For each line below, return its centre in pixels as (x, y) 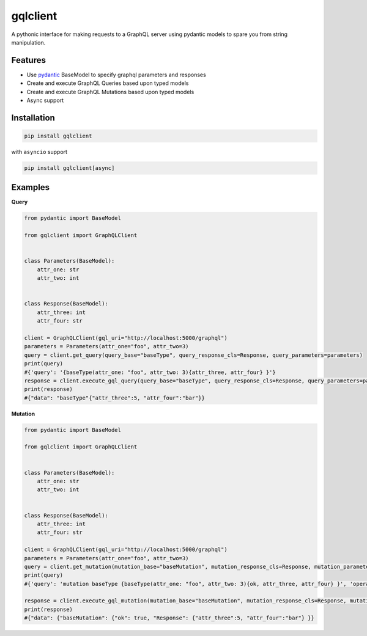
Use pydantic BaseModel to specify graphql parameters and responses (116, 75)
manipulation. (28, 42)
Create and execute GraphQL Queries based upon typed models (108, 83)
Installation (33, 118)
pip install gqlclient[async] (69, 168)
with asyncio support (39, 152)
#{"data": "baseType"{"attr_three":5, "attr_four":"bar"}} (114, 398)
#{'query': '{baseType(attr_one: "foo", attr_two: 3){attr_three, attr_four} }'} (150, 372)
